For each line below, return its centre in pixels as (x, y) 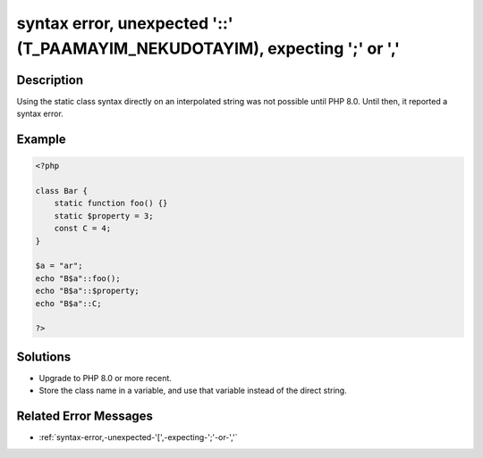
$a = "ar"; (59, 266)
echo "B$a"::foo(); (78, 278)
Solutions (44, 357)
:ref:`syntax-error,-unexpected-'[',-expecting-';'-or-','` (138, 437)
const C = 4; (83, 229)
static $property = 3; (104, 216)
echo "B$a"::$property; (88, 291)
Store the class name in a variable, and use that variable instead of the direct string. (193, 391)
